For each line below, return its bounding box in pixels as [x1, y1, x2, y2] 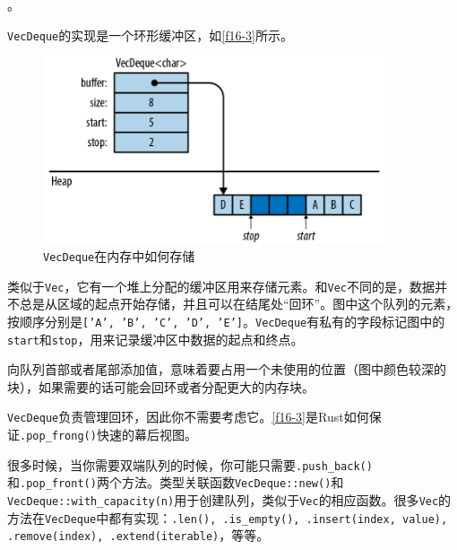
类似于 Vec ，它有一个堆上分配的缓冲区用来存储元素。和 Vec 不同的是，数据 [7, 276, 435, 295]
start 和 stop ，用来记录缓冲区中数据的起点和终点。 [7, 329, 304, 348]
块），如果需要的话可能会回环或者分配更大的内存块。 [7, 377, 315, 396]
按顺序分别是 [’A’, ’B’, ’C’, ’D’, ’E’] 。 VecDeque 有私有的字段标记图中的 [7, 311, 445, 330]
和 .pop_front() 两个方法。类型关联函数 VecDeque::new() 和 [7, 473, 344, 492]
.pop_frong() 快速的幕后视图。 [20, 425, 197, 443]
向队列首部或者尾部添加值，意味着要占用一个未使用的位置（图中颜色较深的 [7, 360, 446, 379]
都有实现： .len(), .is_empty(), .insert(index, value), [108, 508, 448, 527]
